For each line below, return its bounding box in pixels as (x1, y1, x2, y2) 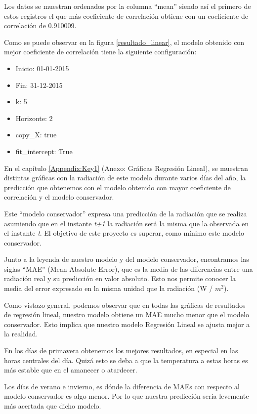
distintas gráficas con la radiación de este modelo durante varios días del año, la (4, 172, 246, 183)
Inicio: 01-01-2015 (15, 63, 69, 73)
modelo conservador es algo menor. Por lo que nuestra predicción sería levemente (4, 391, 249, 401)
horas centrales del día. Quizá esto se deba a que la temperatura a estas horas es (4, 355, 248, 365)
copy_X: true (15, 129, 57, 140)
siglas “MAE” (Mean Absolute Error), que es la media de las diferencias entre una (4, 263, 253, 274)
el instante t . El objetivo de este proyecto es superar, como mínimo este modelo (4, 228, 244, 238)
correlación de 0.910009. (4, 20, 77, 31)
